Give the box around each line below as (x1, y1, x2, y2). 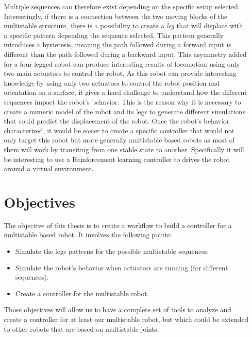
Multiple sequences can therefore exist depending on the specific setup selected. (4, 1, 240, 11)
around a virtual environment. (4, 163, 94, 174)
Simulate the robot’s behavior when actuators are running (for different (15, 262, 228, 272)
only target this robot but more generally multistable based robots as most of (4, 135, 235, 145)
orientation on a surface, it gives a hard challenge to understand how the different (4, 87, 247, 97)
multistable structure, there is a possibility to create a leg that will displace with (4, 20, 243, 31)
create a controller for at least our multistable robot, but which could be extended (4, 314, 249, 324)
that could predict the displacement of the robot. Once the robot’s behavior (4, 116, 230, 126)
